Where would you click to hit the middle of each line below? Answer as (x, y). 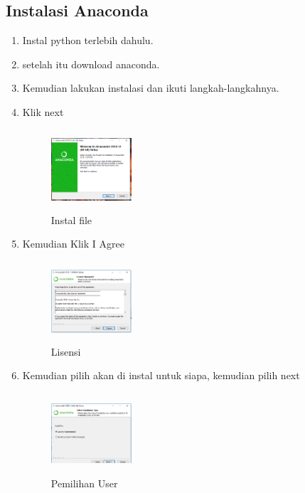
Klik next (43, 111)
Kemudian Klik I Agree (73, 244)
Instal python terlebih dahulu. (88, 40)
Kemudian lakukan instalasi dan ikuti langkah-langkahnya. (151, 88)
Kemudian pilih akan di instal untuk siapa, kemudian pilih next (161, 375)
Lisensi (66, 351)
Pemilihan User (84, 483)
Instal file (71, 219)
